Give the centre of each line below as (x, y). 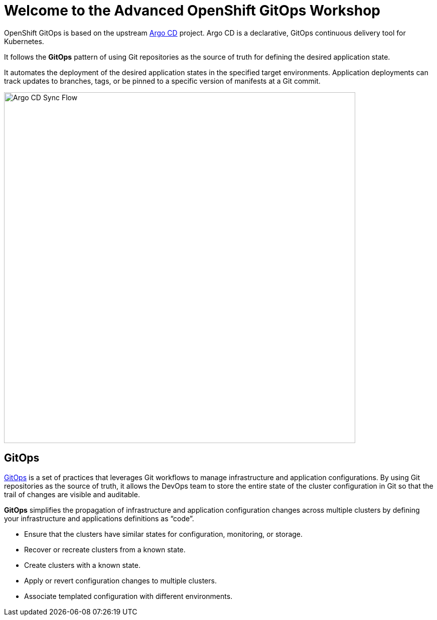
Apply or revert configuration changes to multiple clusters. (120, 580)
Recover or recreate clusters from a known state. (105, 549)
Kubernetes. (24, 41)
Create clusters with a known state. (82, 565)
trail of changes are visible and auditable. (72, 494)
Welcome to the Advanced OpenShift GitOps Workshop (192, 11)
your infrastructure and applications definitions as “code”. (99, 518)
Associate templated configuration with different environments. (128, 596)
